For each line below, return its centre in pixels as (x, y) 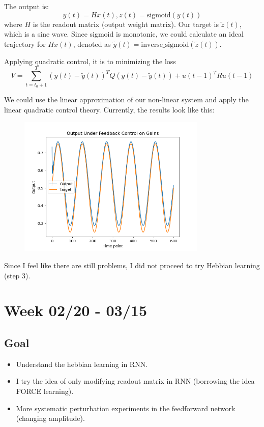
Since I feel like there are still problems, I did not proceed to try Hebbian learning (132, 265)
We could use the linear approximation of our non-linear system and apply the (126, 99)
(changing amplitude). (50, 418)
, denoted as (92, 44)
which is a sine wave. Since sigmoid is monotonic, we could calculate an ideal (124, 34)
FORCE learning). (45, 391)
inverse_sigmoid (165, 45)
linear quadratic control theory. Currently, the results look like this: (109, 109)
